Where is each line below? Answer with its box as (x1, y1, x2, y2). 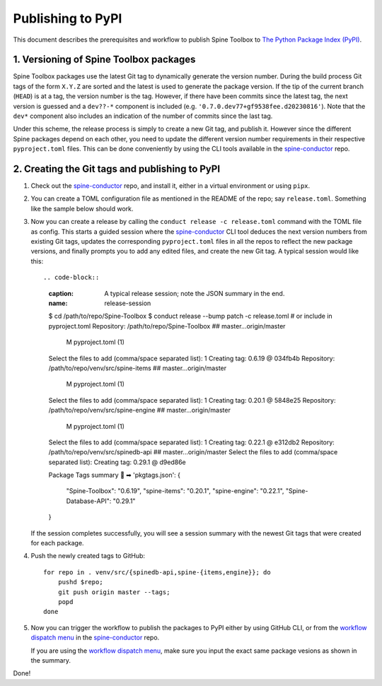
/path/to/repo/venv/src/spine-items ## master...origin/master (48, 364, 227, 372)
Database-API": (66, 497, 112, 505)
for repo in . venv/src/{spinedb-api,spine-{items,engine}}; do (43, 568, 272, 576)
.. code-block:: (43, 273, 100, 282)
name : (48, 299, 68, 307)
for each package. (30, 539, 84, 548)
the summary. (30, 656, 71, 664)
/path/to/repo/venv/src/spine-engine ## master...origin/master (48, 406, 231, 415)
